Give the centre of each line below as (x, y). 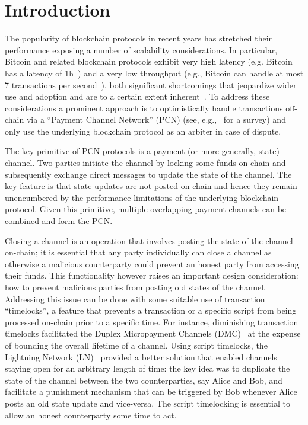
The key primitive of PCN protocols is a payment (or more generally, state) (142, 151)
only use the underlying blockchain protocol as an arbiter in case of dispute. (143, 131)
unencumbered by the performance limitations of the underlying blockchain (142, 197)
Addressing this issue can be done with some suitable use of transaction (135, 298)
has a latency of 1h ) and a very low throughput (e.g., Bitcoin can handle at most (154, 73)
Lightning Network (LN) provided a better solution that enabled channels (141, 357)
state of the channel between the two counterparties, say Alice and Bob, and (144, 380)
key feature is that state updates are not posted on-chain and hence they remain (151, 186)
